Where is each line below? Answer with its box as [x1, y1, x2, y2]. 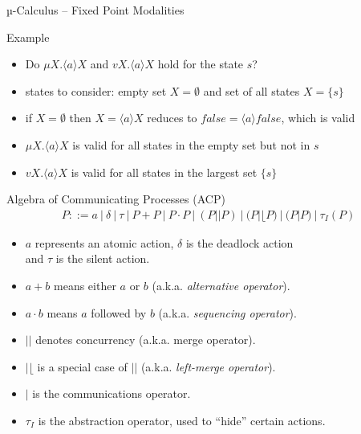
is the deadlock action [185, 234, 294, 251]
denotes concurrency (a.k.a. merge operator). [35, 331, 256, 348]
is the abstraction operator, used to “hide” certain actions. [38, 411, 326, 428]
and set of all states [203, 82, 300, 99]
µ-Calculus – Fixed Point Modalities [6, 2, 185, 18]
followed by [91, 304, 147, 321]
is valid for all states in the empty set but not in [72, 136, 310, 153]
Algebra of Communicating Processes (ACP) [6, 190, 225, 207]
